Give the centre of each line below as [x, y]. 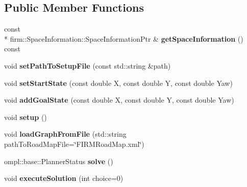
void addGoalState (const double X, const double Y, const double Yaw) [119, 100]
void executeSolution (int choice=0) [64, 178]
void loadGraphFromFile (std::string [65, 134]
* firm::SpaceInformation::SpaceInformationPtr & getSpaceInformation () [124, 38]
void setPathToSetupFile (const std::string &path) [88, 65]
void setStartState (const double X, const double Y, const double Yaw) [118, 83]
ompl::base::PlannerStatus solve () [59, 161]
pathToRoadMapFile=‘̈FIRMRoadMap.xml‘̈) [74, 144]
